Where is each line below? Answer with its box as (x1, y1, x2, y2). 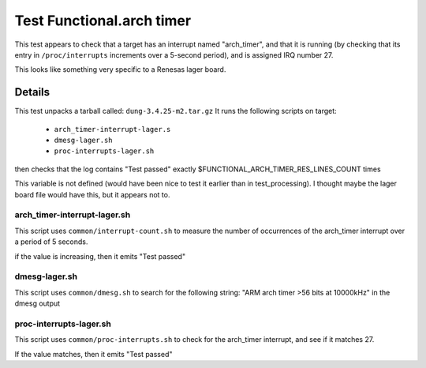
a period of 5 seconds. (14, 237, 88, 246)
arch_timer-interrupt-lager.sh (14, 209, 131, 220)
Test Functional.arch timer (14, 12, 192, 29)
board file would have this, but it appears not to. (14, 190, 170, 199)
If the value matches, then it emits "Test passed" (14, 349, 173, 359)
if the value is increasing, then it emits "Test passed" (14, 251, 185, 261)
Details (14, 85, 50, 99)
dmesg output (14, 299, 61, 308)
